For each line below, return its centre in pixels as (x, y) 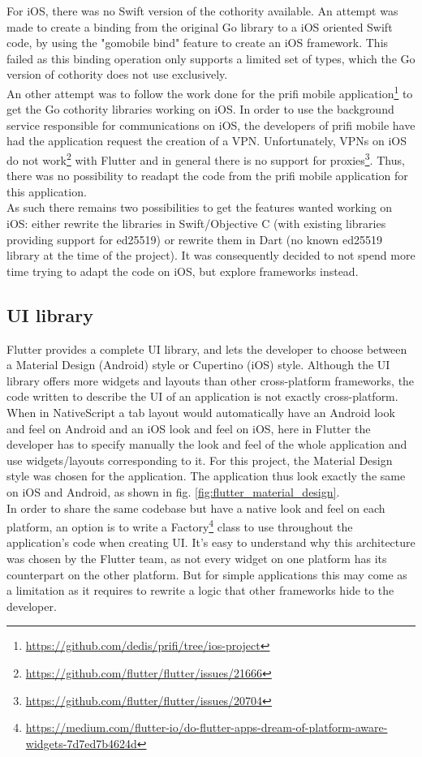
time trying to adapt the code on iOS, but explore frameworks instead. (183, 271)
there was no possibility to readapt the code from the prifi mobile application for (207, 176)
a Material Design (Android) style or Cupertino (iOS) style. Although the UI (198, 365)
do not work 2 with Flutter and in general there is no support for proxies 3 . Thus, (206, 159)
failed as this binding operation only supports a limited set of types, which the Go (211, 58)
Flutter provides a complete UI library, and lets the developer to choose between (207, 348)
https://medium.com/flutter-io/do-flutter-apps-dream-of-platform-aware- (207, 727)
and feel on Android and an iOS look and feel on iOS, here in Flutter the (189, 428)
